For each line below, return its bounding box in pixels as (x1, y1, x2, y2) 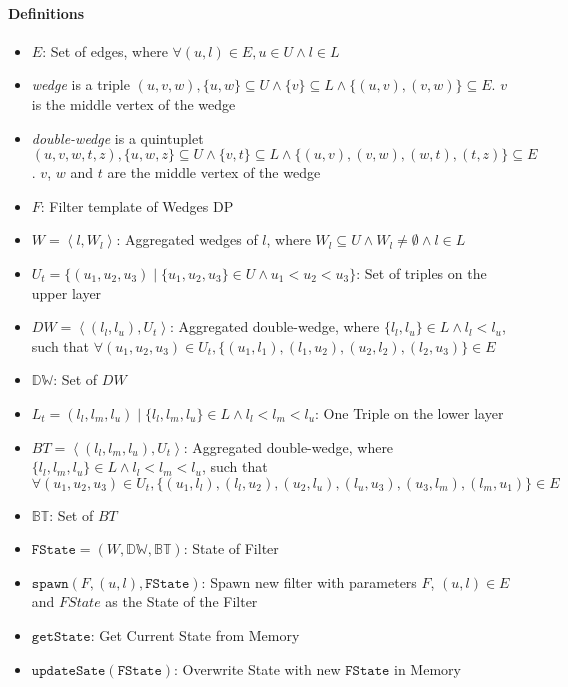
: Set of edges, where (42, 40, 168, 61)
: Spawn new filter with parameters (201, 571, 417, 592)
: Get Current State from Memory (90, 625, 300, 646)
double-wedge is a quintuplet (31, 127, 204, 148)
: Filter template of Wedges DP (40, 195, 234, 216)
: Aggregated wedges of (116, 229, 258, 250)
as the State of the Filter (105, 591, 258, 612)
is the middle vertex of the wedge (31, 93, 236, 114)
